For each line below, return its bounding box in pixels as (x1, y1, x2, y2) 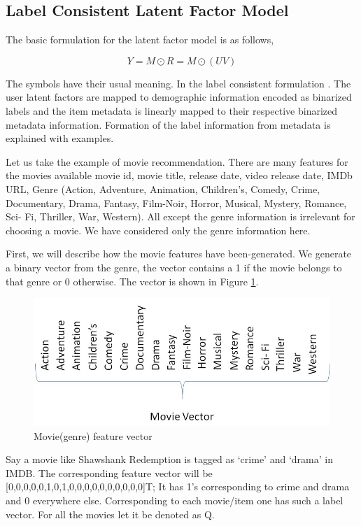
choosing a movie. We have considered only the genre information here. (6, 222, 311, 237)
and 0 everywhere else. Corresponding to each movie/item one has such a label (6, 492, 344, 507)
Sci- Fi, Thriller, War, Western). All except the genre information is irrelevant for (6, 209, 355, 224)
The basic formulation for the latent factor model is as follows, (6, 32, 274, 47)
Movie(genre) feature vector (34, 428, 153, 443)
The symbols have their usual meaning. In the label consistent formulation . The (6, 76, 351, 90)
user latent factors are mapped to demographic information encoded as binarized (6, 90, 352, 104)
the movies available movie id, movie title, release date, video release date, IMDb (6, 168, 353, 183)
